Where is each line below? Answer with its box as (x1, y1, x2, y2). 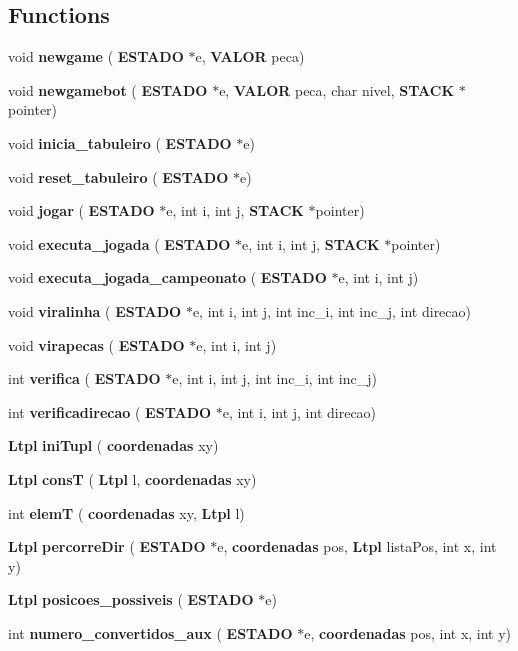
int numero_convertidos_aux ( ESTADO (8, 622, 293, 643)
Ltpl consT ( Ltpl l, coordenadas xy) (8, 468, 257, 489)
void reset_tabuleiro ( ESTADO (8, 166, 229, 187)
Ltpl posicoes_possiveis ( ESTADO (8, 589, 254, 610)
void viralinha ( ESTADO (8, 300, 182, 321)
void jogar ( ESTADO (8, 200, 155, 221)
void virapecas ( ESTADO (8, 334, 185, 355)
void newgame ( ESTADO (8, 46, 184, 67)
